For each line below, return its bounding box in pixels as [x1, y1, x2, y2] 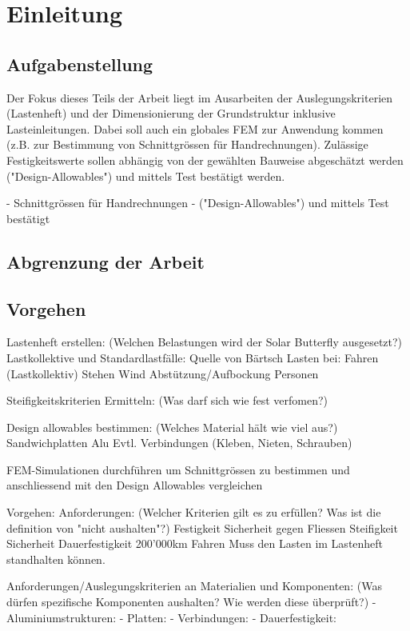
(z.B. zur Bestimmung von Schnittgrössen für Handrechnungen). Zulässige [6, 136, 368, 153]
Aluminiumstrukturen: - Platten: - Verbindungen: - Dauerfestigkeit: [6, 609, 336, 625]
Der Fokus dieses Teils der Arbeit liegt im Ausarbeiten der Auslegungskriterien [6, 89, 393, 106]
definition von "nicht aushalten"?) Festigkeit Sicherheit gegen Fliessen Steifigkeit [6, 519, 398, 536]
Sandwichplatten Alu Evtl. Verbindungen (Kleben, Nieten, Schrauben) [6, 434, 352, 451]
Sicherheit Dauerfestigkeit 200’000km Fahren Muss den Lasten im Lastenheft [6, 535, 384, 552]
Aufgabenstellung [6, 51, 153, 76]
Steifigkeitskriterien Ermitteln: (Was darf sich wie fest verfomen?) [6, 392, 328, 409]
